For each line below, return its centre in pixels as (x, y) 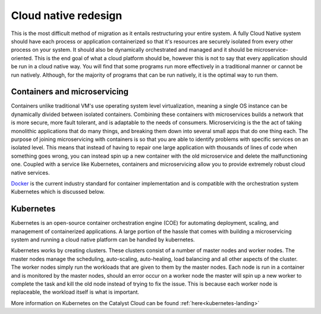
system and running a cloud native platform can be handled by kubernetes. (103, 240)
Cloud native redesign (67, 15)
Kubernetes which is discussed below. (58, 192)
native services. (30, 172)
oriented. (22, 58)
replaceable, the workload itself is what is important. (75, 292)
